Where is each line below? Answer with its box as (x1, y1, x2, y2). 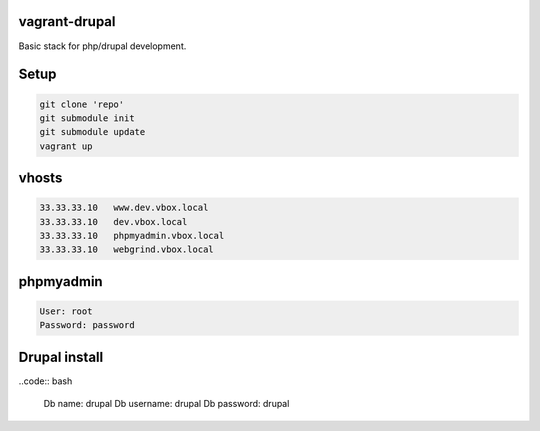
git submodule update (39, 126, 146, 138)
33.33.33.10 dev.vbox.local (39, 216, 188, 227)
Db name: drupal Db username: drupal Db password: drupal (43, 398, 290, 410)
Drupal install (18, 348, 104, 365)
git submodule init (39, 112, 135, 124)
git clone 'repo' (39, 98, 125, 110)
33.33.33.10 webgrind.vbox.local (39, 244, 214, 255)
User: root (39, 306, 93, 317)
